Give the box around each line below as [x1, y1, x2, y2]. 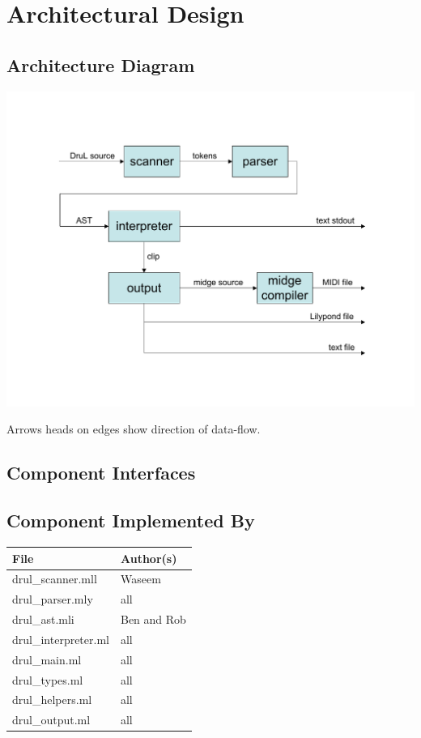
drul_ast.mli [12, 611, 74, 628]
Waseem [120, 570, 161, 587]
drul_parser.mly [12, 591, 93, 608]
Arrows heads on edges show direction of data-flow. [6, 420, 261, 437]
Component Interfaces [6, 460, 196, 485]
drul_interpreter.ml [12, 630, 109, 647]
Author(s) [120, 549, 177, 566]
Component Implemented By [6, 508, 255, 533]
